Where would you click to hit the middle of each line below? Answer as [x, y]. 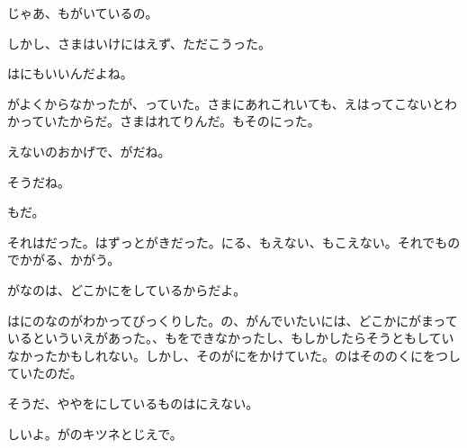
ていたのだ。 [45, 373]
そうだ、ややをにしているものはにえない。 [133, 403]
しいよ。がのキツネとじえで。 [95, 433]
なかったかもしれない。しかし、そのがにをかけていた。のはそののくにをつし [234, 355]
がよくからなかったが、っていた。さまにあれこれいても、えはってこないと [226, 103]
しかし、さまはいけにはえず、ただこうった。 [139, 43]
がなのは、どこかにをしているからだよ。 [127, 289]
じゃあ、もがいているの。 [83, 13]
